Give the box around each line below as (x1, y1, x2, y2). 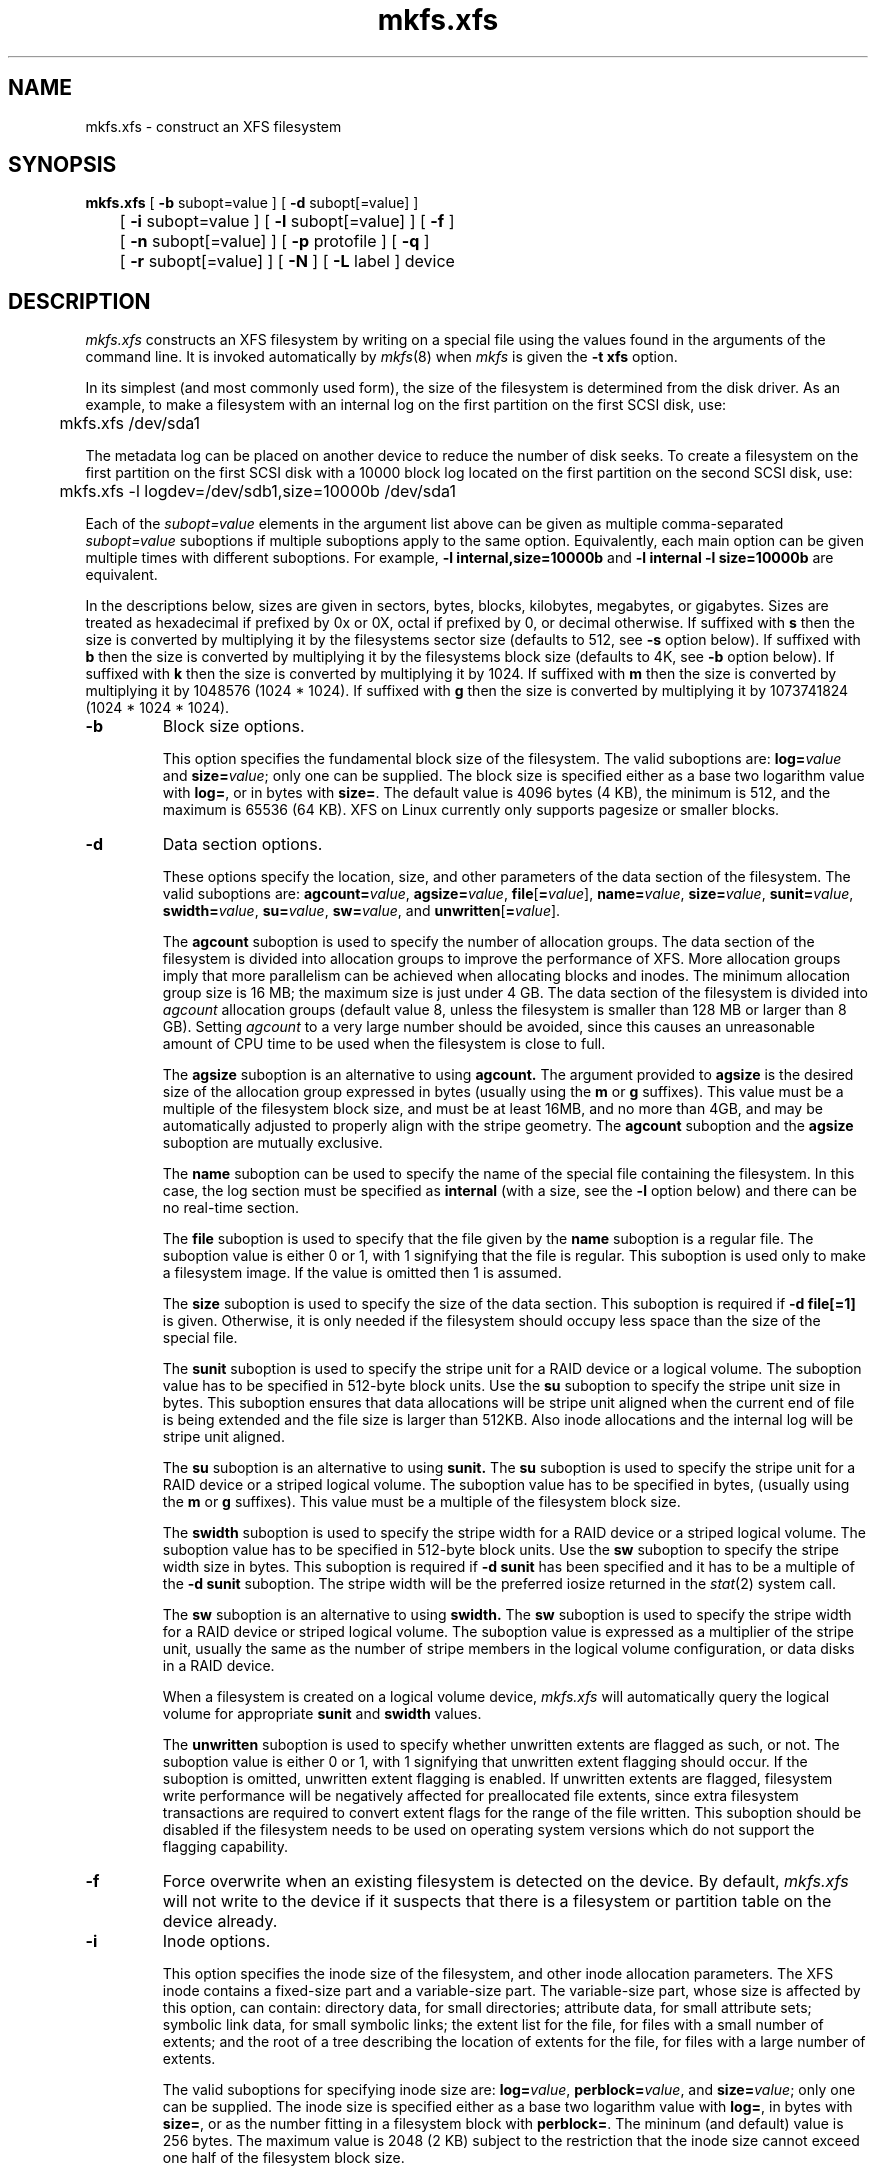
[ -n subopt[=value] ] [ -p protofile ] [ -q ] (119, 231, 430, 252)
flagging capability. (162, 1838, 289, 1856)
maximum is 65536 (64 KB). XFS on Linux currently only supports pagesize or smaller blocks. (162, 801, 780, 819)
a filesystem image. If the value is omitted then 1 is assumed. (162, 1264, 562, 1282)
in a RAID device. (162, 1657, 275, 1675)
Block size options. (162, 716, 305, 737)
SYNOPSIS (8, 152, 117, 178)
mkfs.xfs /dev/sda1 (59, 413, 201, 434)
